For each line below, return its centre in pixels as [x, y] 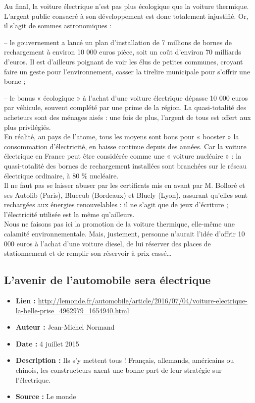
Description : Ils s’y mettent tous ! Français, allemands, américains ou [125, 360]
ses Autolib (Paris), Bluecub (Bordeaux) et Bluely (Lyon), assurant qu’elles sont [126, 195]
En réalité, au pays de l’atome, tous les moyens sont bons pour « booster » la [122, 137]
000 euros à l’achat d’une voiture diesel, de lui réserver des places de [107, 243]
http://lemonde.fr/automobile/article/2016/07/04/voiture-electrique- [143, 301]
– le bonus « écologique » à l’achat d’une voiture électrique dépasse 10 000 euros [126, 97]
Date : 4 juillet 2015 [47, 343]
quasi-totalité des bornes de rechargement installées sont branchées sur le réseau [126, 165]
